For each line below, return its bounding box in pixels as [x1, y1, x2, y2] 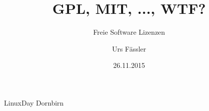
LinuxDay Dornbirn [4, 97, 64, 108]
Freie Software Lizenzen [93, 27, 165, 37]
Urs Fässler [112, 43, 146, 54]
